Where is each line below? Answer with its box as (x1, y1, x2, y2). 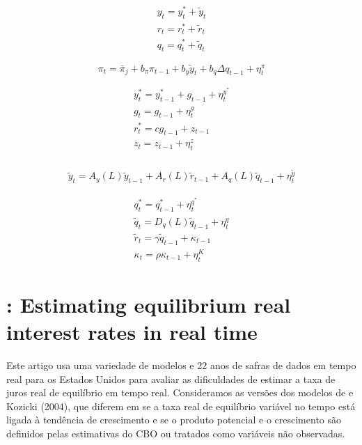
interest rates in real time (6, 318, 258, 346)
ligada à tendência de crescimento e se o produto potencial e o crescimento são (6, 412, 342, 427)
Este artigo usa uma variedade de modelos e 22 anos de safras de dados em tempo (6, 358, 356, 373)
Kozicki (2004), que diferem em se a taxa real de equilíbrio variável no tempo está (6, 398, 356, 413)
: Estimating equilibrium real (6, 290, 291, 318)
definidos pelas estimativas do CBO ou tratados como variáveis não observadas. (6, 426, 345, 441)
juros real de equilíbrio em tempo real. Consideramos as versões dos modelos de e (6, 385, 354, 400)
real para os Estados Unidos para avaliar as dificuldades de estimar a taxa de (6, 371, 336, 386)
